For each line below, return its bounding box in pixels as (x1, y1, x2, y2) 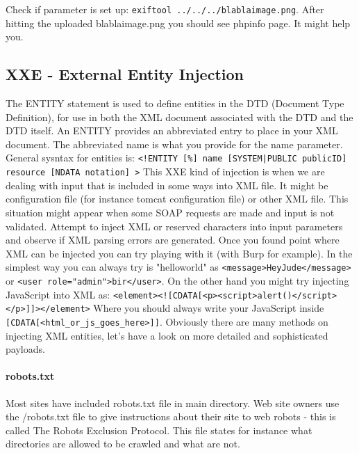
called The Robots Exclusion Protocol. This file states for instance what (6, 422, 312, 437)
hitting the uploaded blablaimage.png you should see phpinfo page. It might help (6, 15, 351, 30)
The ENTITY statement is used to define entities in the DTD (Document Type (6, 96, 344, 111)
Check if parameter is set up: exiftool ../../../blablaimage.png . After (6, 2, 324, 16)
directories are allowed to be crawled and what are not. (6, 436, 240, 451)
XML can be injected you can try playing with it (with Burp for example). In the (6, 246, 353, 260)
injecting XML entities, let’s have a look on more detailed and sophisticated (6, 328, 328, 342)
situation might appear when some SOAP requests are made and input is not (6, 205, 335, 219)
